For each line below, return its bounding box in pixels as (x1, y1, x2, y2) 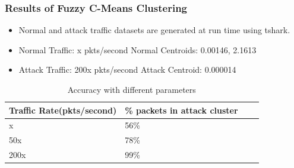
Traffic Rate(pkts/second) (9, 104, 117, 116)
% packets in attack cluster (125, 104, 238, 116)
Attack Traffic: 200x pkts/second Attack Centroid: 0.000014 (18, 63, 236, 76)
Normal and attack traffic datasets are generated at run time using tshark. (18, 24, 290, 36)
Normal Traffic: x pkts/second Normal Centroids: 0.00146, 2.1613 (18, 43, 257, 56)
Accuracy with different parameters (67, 83, 196, 95)
